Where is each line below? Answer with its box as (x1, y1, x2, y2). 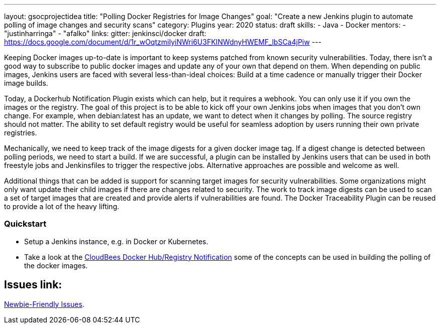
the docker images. (24, 261, 88, 270)
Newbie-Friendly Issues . (4, 299, 84, 308)
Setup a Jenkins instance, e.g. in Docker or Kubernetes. (24, 237, 208, 246)
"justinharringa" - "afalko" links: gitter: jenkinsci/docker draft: (4, 29, 206, 38)
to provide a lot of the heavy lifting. (4, 202, 120, 211)
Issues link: (4, 278, 62, 291)
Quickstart (4, 219, 47, 229)
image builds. (4, 79, 48, 87)
